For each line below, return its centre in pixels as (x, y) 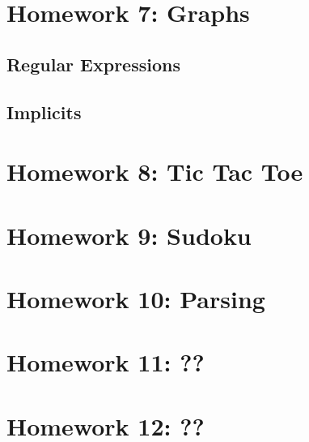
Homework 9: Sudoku (129, 235)
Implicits (44, 112)
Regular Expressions (93, 64)
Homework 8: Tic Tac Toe (155, 172)
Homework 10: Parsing (136, 298)
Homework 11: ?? (106, 362)
